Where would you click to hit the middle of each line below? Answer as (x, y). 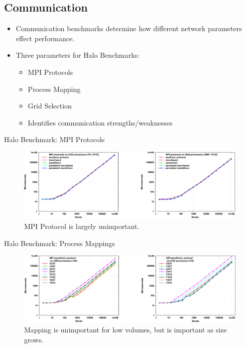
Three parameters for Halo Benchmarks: (78, 55)
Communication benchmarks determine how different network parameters (129, 28)
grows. (34, 339)
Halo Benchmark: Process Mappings (59, 243)
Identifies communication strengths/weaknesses (100, 122)
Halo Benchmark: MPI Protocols (54, 139)
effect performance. (45, 38)
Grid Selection (50, 106)
